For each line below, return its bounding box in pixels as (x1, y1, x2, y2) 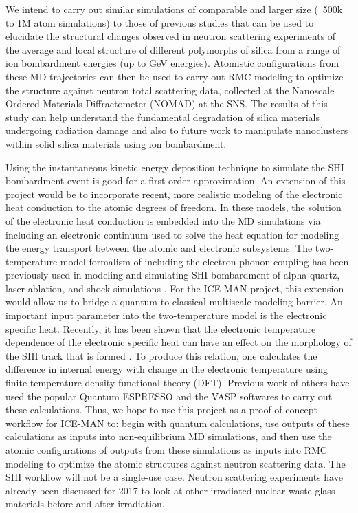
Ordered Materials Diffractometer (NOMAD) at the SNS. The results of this (5, 96, 328, 111)
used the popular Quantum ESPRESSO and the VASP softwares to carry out (5, 389, 333, 403)
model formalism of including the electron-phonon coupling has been (60, 254, 349, 268)
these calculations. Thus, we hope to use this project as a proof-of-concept (5, 402, 317, 417)
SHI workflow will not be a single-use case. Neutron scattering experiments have (5, 470, 343, 484)
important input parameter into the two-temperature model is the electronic (5, 308, 327, 323)
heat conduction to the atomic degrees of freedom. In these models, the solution (5, 200, 342, 215)
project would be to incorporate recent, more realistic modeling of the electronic (5, 186, 343, 201)
